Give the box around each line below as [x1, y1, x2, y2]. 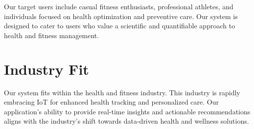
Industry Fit [4, 59, 89, 79]
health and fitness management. [4, 30, 99, 40]
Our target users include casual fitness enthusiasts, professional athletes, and [4, 1, 233, 11]
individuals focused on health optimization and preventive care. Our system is [4, 11, 238, 21]
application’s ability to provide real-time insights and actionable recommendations [4, 106, 251, 116]
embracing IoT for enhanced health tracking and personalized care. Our [4, 97, 219, 107]
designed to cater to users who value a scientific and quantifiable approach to [4, 21, 235, 31]
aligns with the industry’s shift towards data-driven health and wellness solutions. [4, 116, 249, 126]
